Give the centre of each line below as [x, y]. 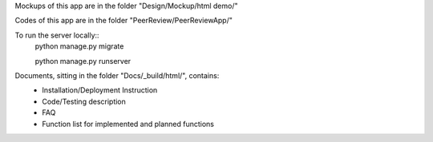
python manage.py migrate [79, 46]
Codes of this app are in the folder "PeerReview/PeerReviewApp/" [123, 21]
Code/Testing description [84, 101]
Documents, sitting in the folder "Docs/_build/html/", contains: [117, 75]
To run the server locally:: [57, 35]
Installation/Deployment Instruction [100, 90]
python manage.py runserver [83, 61]
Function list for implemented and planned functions [128, 124]
